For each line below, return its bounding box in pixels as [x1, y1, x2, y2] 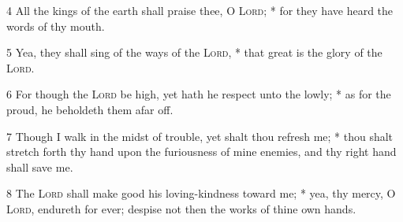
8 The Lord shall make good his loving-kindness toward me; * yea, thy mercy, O [6, 185, 396, 202]
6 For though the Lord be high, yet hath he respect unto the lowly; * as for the [6, 86, 391, 102]
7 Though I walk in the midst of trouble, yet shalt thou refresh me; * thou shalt [6, 128, 394, 144]
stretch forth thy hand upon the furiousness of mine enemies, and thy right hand [6, 143, 397, 160]
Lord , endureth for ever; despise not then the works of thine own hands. [6, 200, 356, 216]
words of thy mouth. [6, 17, 105, 34]
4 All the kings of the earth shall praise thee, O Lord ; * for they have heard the [6, 2, 394, 18]
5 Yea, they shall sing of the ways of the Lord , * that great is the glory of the [6, 44, 382, 61]
